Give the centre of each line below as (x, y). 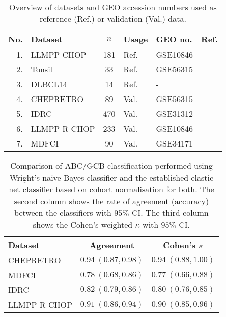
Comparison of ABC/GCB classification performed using (111, 166)
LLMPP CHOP (59, 54)
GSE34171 (174, 143)
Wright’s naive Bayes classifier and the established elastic (111, 177)
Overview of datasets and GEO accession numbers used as (113, 7)
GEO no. (174, 39)
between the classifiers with (63, 213)
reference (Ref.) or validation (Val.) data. (113, 19)
